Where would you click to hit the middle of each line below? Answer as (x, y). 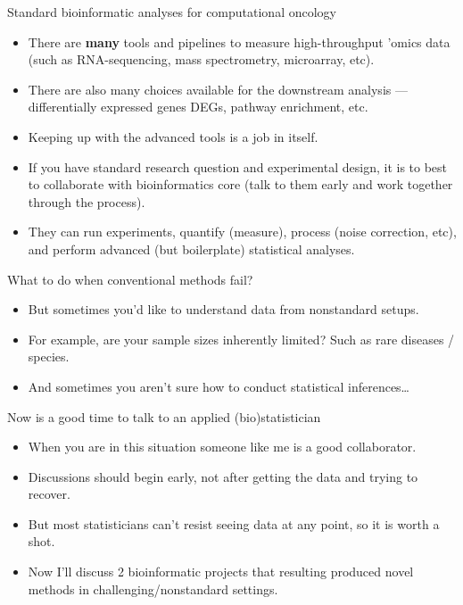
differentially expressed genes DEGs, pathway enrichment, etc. (198, 107)
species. (49, 356)
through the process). (87, 201)
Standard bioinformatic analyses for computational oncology (172, 12)
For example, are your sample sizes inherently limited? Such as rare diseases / (241, 339)
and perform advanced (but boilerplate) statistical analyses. (191, 249)
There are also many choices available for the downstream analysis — (218, 89)
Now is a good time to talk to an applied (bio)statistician (164, 416)
